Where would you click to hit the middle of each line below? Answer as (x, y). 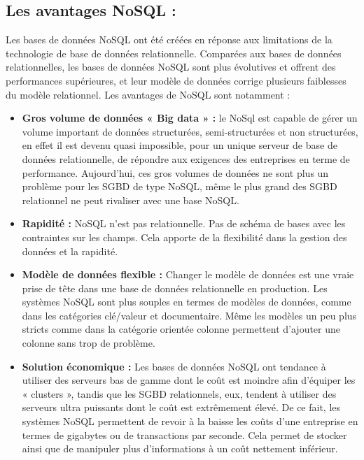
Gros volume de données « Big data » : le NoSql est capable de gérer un (190, 118)
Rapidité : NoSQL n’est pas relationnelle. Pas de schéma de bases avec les (184, 223)
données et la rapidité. (70, 251)
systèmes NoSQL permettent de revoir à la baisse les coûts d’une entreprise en (190, 421)
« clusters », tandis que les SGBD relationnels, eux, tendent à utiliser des (179, 393)
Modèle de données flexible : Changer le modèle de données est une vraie (188, 274)
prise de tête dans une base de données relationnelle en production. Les (175, 288)
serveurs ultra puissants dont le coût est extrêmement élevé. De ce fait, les (181, 407)
